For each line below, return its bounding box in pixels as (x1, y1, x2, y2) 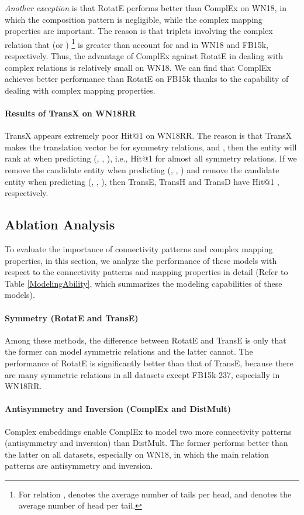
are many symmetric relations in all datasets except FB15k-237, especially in (5, 368, 280, 380)
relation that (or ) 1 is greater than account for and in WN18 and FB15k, (5, 36, 269, 50)
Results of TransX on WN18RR (5, 107, 136, 119)
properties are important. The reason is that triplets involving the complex (5, 25, 273, 37)
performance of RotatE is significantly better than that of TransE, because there (5, 356, 293, 369)
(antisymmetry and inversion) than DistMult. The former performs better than (5, 437, 288, 449)
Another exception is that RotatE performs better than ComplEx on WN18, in (5, 2, 286, 13)
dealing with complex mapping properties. (5, 84, 156, 96)
